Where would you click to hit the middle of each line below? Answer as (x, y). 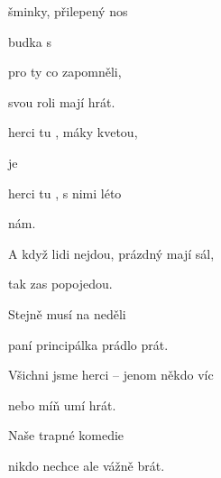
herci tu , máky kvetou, (73, 132)
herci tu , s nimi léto (65, 193)
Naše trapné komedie (66, 435)
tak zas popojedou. (60, 284)
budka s (30, 41)
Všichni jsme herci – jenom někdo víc (111, 375)
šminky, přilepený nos (68, 11)
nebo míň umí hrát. (62, 404)
